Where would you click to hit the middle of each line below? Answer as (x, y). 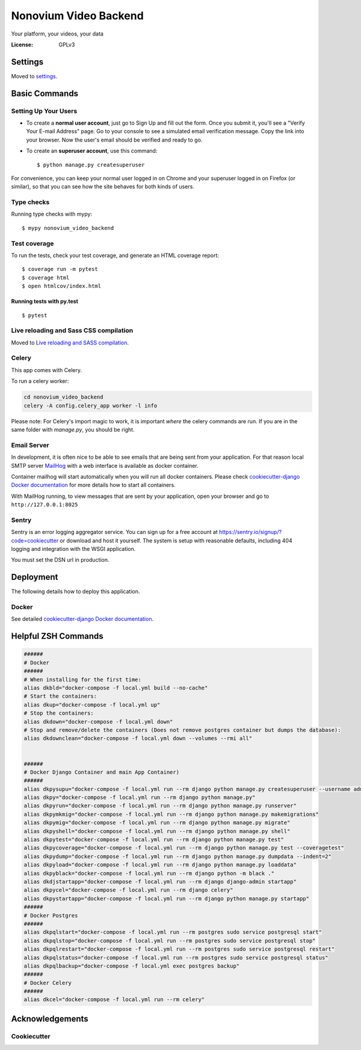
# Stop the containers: (59, 713)
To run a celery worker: (40, 381)
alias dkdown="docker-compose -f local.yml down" (98, 722)
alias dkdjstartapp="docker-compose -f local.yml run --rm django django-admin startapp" (160, 882)
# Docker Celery (48, 983)
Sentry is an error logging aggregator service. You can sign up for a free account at (114, 532)
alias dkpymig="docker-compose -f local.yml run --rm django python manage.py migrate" (157, 823)
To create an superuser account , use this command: (92, 151)
